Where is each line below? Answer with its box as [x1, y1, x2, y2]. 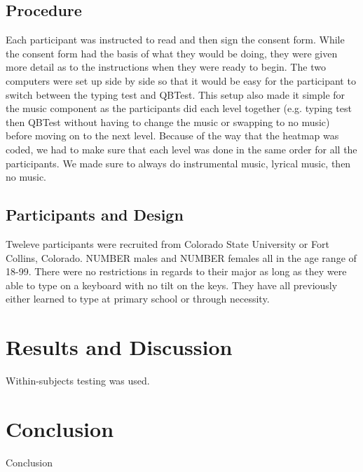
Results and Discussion [6, 333, 233, 361]
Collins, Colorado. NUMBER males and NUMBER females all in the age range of [6, 250, 357, 265]
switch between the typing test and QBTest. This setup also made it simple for [6, 87, 345, 102]
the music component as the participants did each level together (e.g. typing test [6, 101, 352, 116]
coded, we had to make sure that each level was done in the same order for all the [6, 141, 357, 156]
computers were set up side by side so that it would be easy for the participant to [6, 73, 356, 88]
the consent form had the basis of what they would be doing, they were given [6, 46, 338, 60]
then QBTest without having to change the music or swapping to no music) [6, 114, 330, 129]
